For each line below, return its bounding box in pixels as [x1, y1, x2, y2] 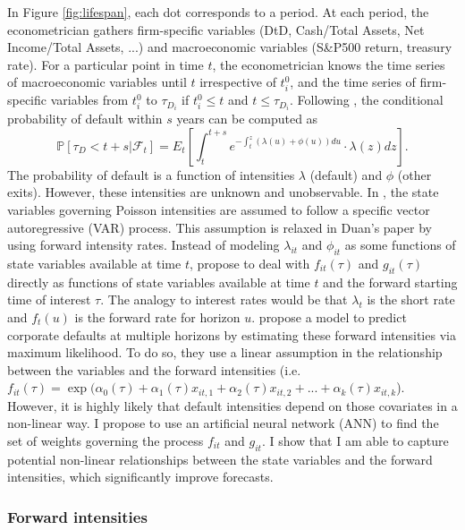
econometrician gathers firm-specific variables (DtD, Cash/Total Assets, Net [7, 20, 425, 38]
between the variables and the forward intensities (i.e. [7, 360, 301, 379]
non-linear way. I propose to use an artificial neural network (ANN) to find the [7, 414, 439, 432]
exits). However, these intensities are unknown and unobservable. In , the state [7, 183, 439, 201]
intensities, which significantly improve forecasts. [7, 467, 274, 486]
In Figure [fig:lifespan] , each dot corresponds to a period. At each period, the [7, 3, 429, 21]
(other [397, 165, 432, 184]
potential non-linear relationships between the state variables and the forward [7, 449, 433, 468]
